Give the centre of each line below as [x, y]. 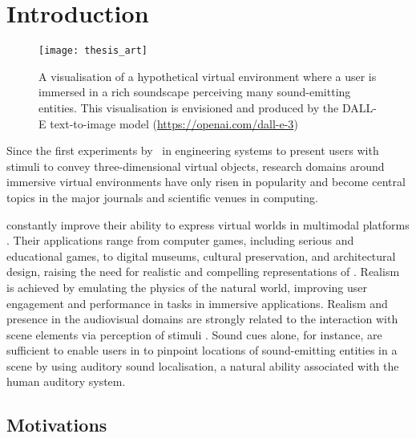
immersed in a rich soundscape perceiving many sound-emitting [195, 92]
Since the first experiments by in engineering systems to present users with [193, 150]
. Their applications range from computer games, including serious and [180, 240]
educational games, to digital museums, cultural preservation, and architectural [201, 255]
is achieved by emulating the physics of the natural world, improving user [187, 287]
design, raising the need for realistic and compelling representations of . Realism [203, 272]
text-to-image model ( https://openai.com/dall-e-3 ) [174, 123]
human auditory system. [66, 381]
